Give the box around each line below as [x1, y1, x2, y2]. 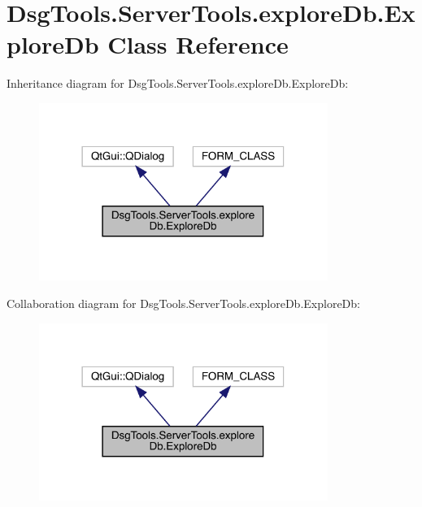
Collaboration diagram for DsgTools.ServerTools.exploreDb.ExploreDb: [7, 295, 360, 312]
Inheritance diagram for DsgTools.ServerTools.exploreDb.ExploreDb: [7, 75, 349, 92]
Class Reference [107, 28, 289, 61]
